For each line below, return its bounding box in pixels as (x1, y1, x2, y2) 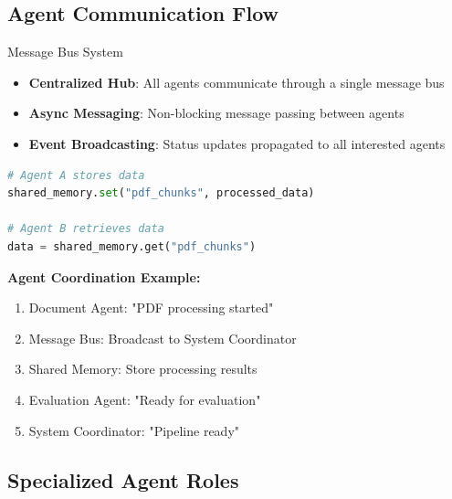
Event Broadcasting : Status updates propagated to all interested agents (28, 133, 446, 153)
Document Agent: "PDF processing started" (28, 298, 274, 317)
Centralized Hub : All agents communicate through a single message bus (28, 72, 445, 91)
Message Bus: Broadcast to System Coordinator (28, 328, 297, 347)
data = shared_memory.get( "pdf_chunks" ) (7, 239, 257, 253)
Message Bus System (7, 42, 123, 61)
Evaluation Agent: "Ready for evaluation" (28, 389, 261, 409)
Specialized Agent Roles (7, 465, 239, 494)
